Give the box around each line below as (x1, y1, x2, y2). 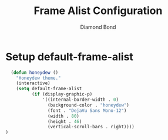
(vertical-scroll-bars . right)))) (47, 124, 135, 130)
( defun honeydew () (11, 69, 59, 76)
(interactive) (16, 80, 51, 86)
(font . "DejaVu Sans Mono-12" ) (47, 107, 127, 114)
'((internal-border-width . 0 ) (42, 97, 119, 103)
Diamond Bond (80, 23, 116, 30)
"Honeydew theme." (16, 75, 61, 81)
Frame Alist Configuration (33, 4, 163, 18)
